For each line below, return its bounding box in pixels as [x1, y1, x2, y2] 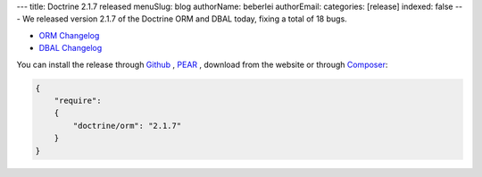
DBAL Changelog [38, 43, 103, 54]
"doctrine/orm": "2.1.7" [72, 121, 182, 131]
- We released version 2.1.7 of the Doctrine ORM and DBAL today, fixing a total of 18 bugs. [16, 13, 347, 24]
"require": [54, 95, 102, 105]
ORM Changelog [38, 29, 100, 40]
